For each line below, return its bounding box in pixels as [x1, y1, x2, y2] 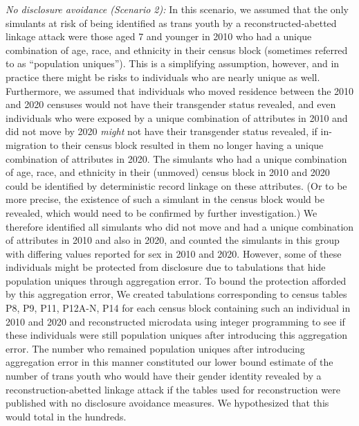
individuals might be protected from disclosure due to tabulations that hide [6, 260, 326, 274]
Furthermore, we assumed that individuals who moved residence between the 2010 [6, 83, 354, 98]
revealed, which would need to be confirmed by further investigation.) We [6, 205, 317, 220]
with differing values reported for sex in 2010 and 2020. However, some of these [6, 246, 342, 260]
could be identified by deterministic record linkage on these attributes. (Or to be [6, 178, 347, 193]
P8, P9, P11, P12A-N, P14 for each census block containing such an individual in [6, 301, 351, 315]
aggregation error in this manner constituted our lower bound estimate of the [6, 355, 333, 369]
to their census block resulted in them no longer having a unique [49, 137, 324, 152]
